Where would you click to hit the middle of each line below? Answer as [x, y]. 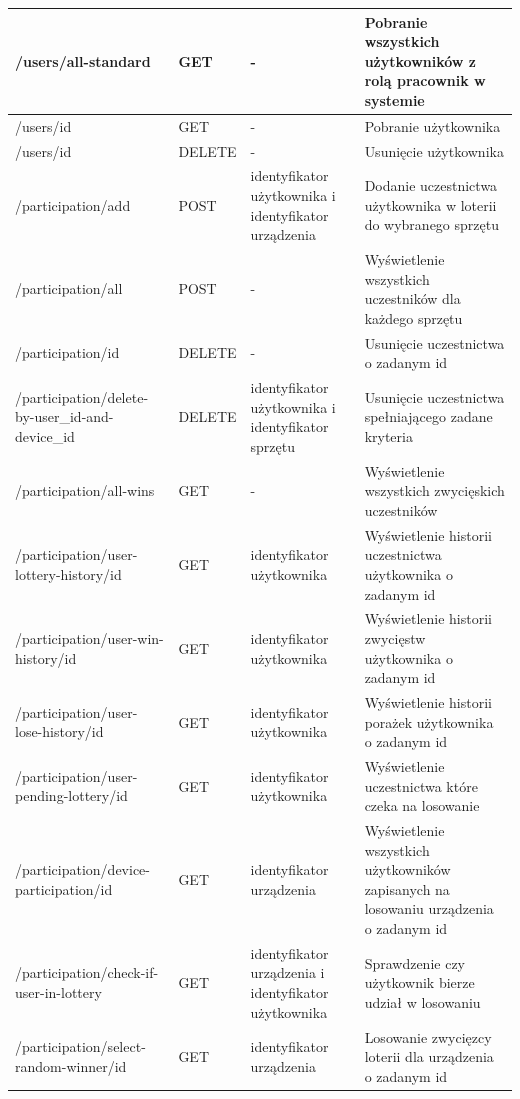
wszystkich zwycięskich [434, 490]
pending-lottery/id [71, 795]
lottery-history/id [68, 573]
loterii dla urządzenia [429, 1056]
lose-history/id [59, 731]
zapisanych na [407, 888]
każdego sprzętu [413, 317]
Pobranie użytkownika [432, 125]
